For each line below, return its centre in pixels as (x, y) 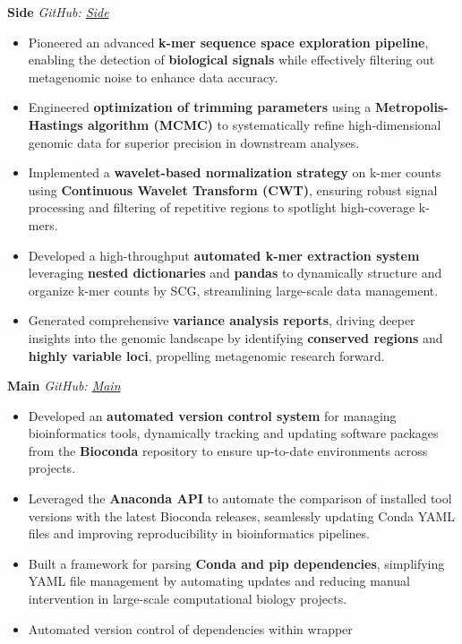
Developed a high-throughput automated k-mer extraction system (224, 255)
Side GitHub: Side (58, 12)
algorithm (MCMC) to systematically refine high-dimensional (265, 124)
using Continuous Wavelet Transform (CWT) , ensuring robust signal (233, 189)
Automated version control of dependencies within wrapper (190, 628)
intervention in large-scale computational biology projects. (188, 599)
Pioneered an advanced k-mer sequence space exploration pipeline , (228, 42)
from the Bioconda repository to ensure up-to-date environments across (228, 450)
